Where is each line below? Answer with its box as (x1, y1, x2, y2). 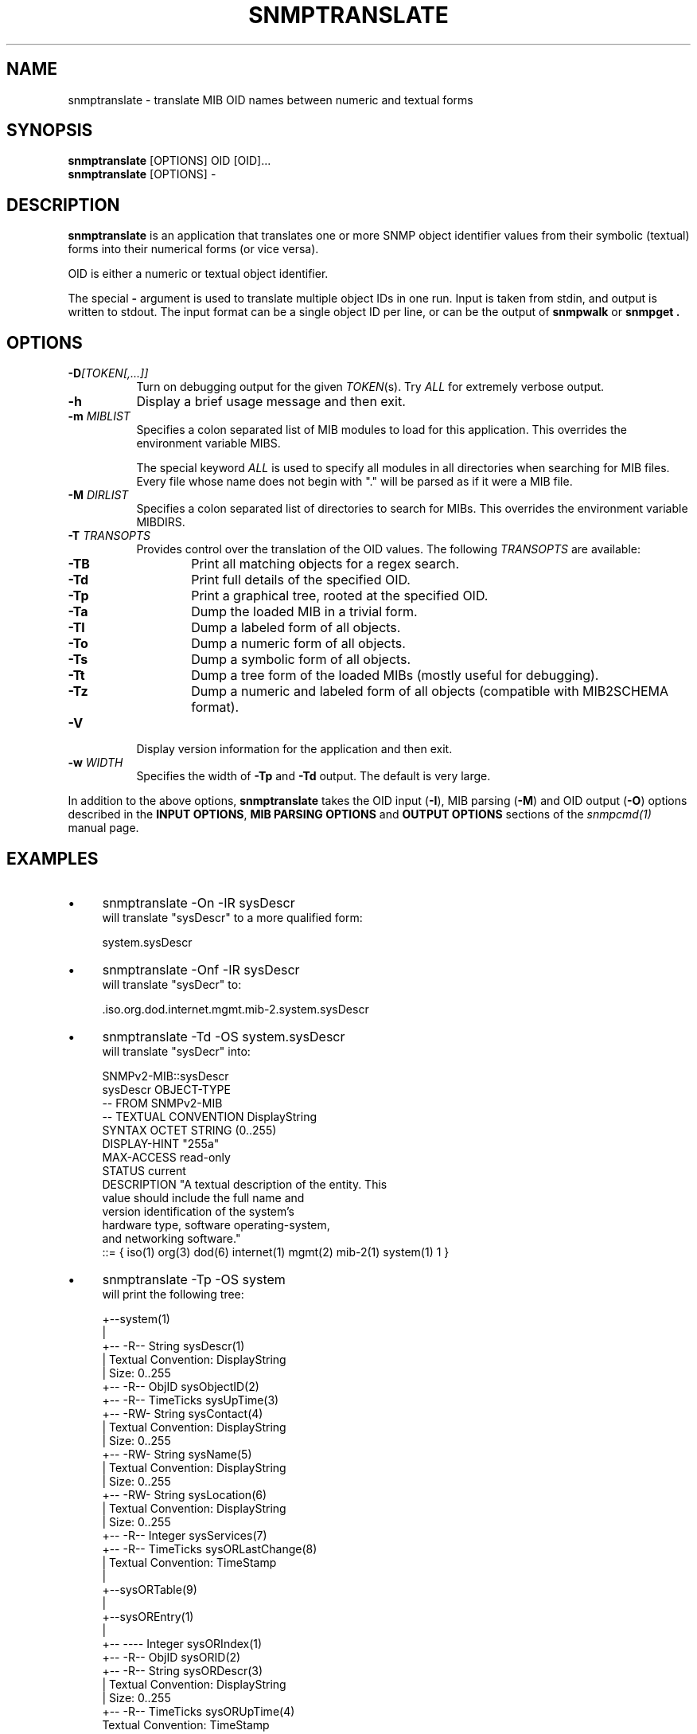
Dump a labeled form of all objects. (191, 619, 401, 636)
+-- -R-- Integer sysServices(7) (102, 1528, 267, 1542)
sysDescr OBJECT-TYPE (102, 1082, 231, 1096)
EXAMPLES (6, 848, 99, 869)
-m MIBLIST (68, 409, 130, 424)
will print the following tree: (102, 1287, 244, 1301)
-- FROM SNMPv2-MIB (102, 1095, 223, 1110)
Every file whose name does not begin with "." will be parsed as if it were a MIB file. (136, 475, 573, 489)
